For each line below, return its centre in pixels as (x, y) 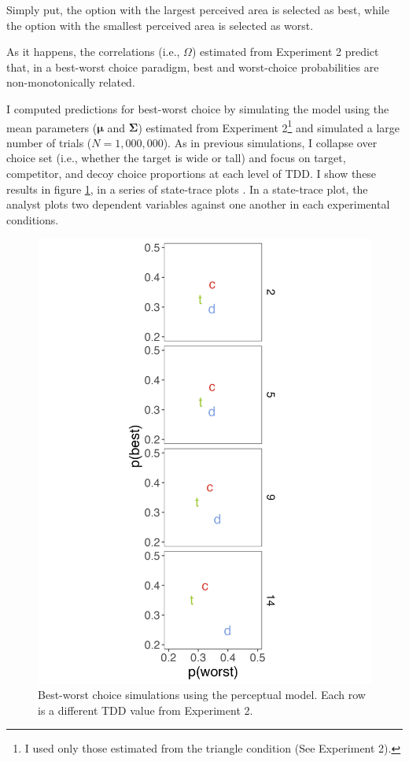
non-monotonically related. (71, 82)
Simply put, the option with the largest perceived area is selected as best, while (198, 9)
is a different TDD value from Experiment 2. (146, 710)
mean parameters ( (52, 127)
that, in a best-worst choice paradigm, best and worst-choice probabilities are (193, 67)
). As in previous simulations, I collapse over (270, 142)
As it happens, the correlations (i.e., (93, 52)
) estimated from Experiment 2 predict (285, 52)
